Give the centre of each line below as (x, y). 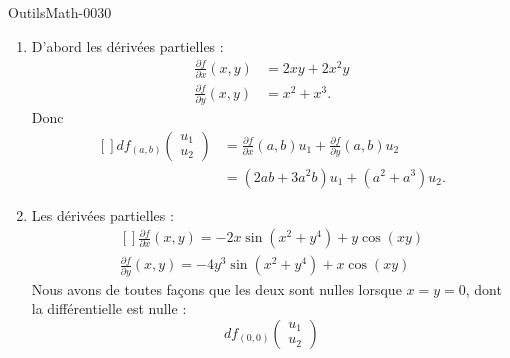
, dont (483, 288)
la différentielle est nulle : (109, 308)
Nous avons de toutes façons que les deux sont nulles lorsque (216, 288)
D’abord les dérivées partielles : (127, 45)
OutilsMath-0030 (60, 12)
